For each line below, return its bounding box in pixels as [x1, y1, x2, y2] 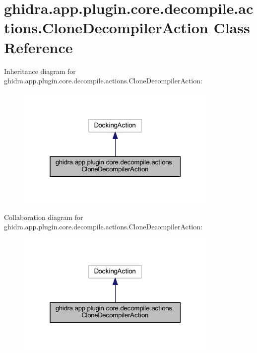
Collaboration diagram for [4, 212, 83, 222]
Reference [4, 37, 73, 57]
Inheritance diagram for [4, 66, 76, 76]
